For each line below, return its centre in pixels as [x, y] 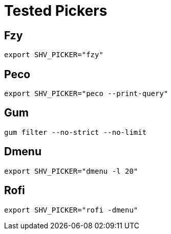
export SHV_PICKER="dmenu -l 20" [71, 171]
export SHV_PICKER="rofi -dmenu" [71, 210]
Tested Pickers [56, 11]
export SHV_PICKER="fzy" [54, 55]
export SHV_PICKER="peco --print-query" [86, 94]
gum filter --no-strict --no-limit [76, 132]
